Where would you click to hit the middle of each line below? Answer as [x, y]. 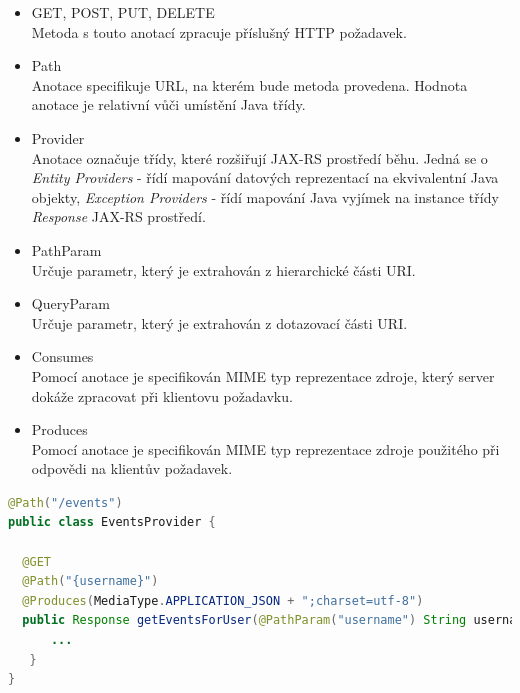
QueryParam [70, 303]
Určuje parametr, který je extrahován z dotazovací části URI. [219, 322]
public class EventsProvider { [112, 522]
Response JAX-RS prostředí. [118, 216]
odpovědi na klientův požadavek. [132, 468]
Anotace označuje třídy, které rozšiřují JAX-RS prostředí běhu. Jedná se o [259, 157]
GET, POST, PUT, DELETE [123, 12]
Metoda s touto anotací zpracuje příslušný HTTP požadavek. [219, 31]
